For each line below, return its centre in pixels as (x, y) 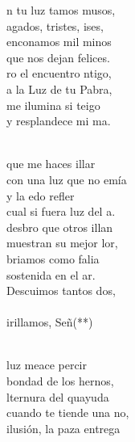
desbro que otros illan (60, 227)
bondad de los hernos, (60, 381)
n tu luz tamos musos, (61, 10)
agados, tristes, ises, (55, 25)
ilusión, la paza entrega (63, 428)
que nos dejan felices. (58, 57)
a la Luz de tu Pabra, (59, 88)
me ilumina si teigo (53, 105)
